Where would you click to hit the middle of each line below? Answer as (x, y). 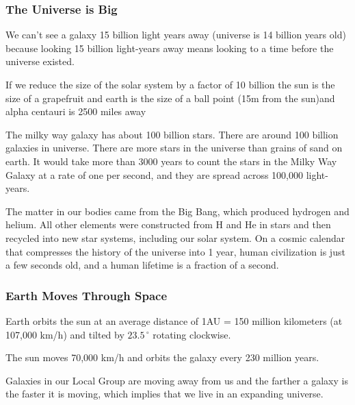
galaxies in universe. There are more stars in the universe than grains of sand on (174, 148)
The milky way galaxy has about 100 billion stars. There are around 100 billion (172, 134)
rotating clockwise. (192, 334)
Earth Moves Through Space (87, 295)
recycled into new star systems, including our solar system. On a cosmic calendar (175, 237)
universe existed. (40, 61)
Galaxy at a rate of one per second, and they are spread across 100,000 (154, 174)
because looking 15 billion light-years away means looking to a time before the (170, 48)
